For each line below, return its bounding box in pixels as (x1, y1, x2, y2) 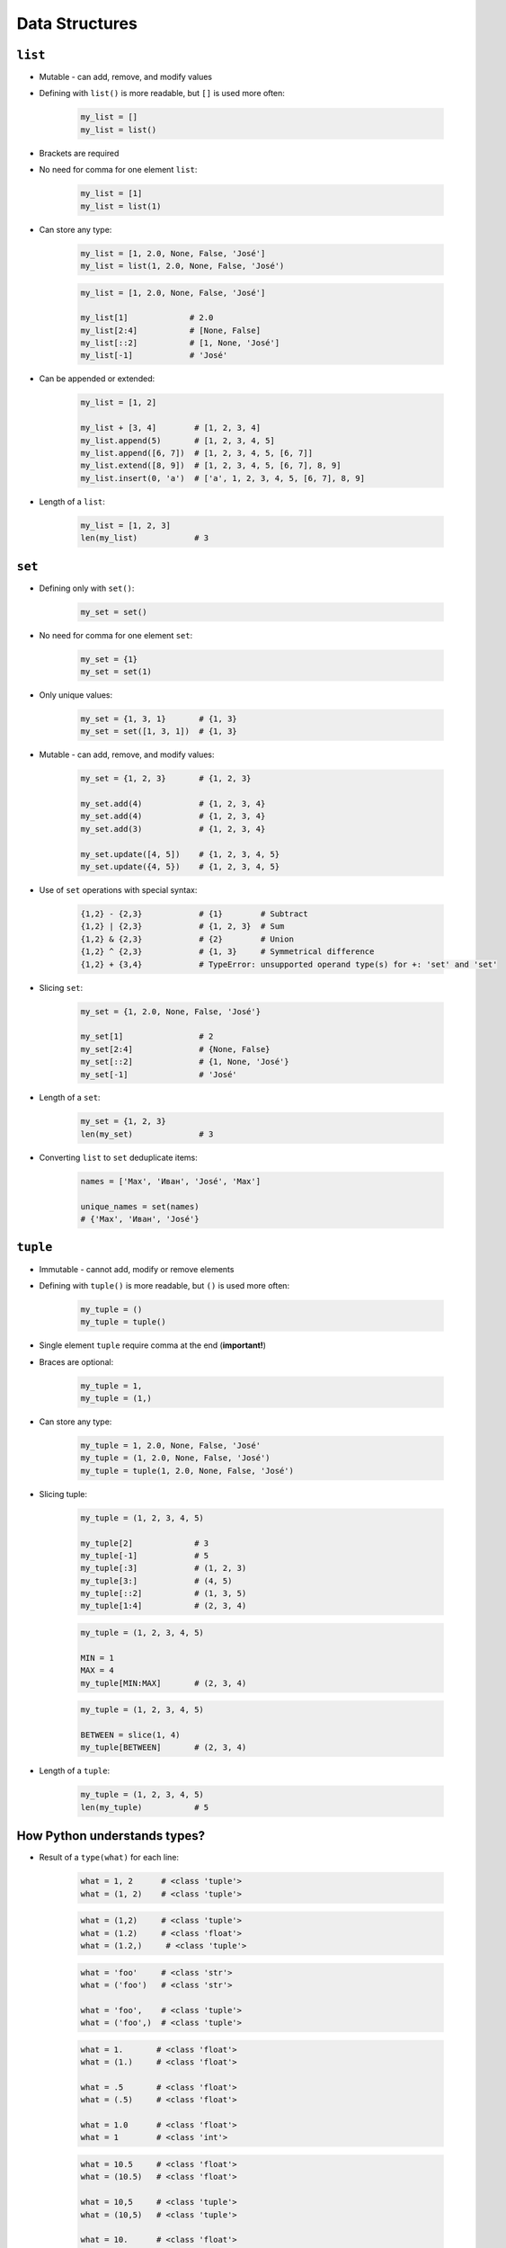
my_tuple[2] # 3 (80, 1538, 209, 1548)
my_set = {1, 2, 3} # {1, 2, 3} (80, 773, 252, 784)
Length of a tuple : (39, 1765, 111, 1776)
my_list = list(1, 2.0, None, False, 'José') (80, 261, 285, 271)
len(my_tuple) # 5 (80, 1802, 209, 1812)
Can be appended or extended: (39, 373, 155, 384)
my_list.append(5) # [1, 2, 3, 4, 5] (80, 435, 276, 445)
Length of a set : (39, 1093, 101, 1103)
